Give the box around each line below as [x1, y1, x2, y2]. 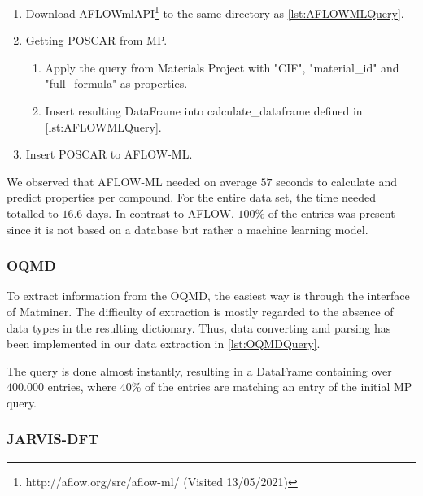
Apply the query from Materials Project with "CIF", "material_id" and [45, 59, 399, 76]
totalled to [7, 205, 59, 221]
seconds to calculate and [276, 172, 397, 189]
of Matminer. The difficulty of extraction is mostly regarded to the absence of [7, 303, 394, 320]
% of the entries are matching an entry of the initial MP [131, 378, 412, 395]
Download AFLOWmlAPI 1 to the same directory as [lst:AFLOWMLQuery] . [25, 2, 404, 21]
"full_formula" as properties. [45, 75, 188, 92]
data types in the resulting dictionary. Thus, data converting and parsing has [7, 319, 391, 336]
